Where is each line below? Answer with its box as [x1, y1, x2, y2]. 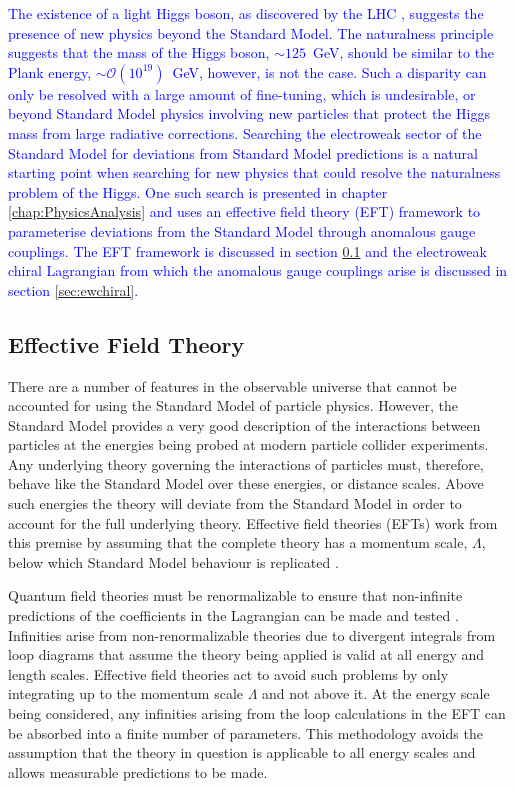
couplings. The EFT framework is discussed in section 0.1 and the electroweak [8, 240, 487, 261]
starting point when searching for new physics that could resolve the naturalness [8, 162, 501, 183]
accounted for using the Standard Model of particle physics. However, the [8, 395, 458, 416]
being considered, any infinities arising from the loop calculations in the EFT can [8, 703, 506, 724]
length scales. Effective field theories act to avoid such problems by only [8, 663, 449, 684]
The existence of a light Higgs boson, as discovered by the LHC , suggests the [8, 3, 484, 23]
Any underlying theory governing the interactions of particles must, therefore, [8, 453, 484, 474]
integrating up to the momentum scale [8, 683, 243, 704]
